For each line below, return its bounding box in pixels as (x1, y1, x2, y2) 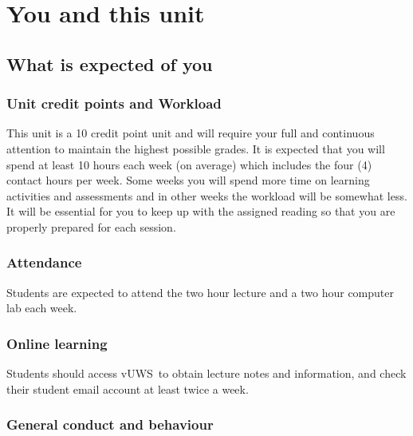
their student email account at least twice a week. (6, 380, 249, 397)
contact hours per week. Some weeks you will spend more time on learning (6, 172, 370, 188)
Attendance (6, 252, 82, 272)
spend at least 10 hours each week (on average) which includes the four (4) (6, 156, 372, 172)
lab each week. (6, 299, 77, 316)
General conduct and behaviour (6, 414, 214, 434)
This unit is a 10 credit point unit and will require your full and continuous (6, 125, 375, 141)
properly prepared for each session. (6, 218, 176, 235)
